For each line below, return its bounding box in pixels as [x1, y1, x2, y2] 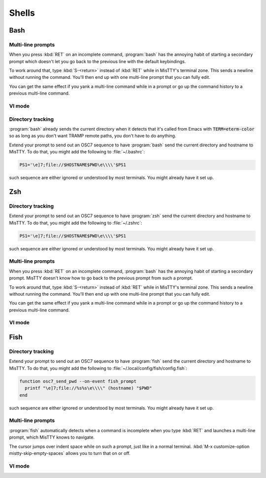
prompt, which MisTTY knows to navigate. [9, 434, 95, 441]
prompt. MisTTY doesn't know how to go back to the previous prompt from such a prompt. [9, 275, 193, 281]
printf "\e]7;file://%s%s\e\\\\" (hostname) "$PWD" [25, 385, 152, 391]
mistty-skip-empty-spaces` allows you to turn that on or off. [9, 450, 131, 456]
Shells [9, 7, 35, 18]
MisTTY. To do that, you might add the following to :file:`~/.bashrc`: [9, 149, 145, 155]
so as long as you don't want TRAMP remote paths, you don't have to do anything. [9, 133, 176, 139]
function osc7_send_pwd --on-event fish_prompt [19, 378, 136, 384]
